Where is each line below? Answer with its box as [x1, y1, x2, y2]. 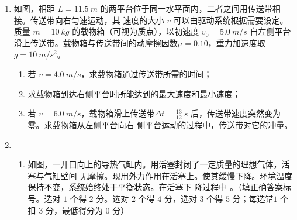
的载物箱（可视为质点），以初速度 [72, 25, 199, 37]
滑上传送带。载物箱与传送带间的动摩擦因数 [13, 36, 178, 49]
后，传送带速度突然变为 [191, 107, 281, 119]
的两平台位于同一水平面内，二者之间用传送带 [100, 2, 272, 14]
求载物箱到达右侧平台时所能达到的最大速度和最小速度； [27, 87, 241, 99]
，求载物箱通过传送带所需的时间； [81, 67, 212, 80]
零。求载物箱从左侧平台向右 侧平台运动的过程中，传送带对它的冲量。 [27, 118, 293, 130]
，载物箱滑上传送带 [81, 107, 155, 119]
